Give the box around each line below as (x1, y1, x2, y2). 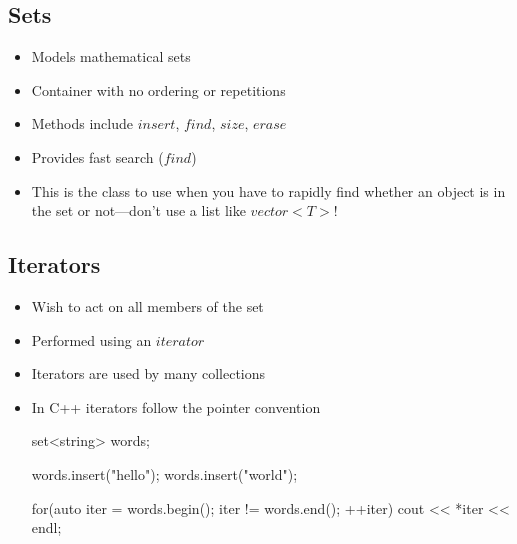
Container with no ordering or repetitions (31, 79, 286, 100)
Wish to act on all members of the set (31, 295, 264, 316)
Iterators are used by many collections (31, 363, 266, 384)
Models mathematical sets (31, 46, 191, 67)
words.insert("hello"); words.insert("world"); (31, 463, 298, 484)
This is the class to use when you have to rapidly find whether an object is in (31, 180, 506, 201)
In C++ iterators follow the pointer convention (31, 396, 321, 417)
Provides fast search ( (31, 146, 164, 167)
